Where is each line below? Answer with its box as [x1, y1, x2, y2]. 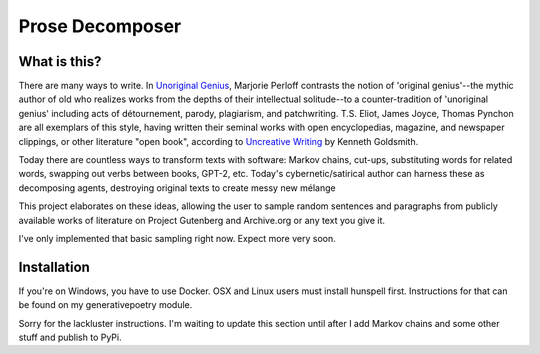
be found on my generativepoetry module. [18, 299, 193, 311]
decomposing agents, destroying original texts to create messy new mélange [18, 181, 336, 194]
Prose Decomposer [18, 15, 182, 37]
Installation [18, 258, 90, 275]
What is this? [18, 53, 102, 70]
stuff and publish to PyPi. [18, 331, 122, 344]
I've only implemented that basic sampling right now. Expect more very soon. [18, 232, 336, 244]
